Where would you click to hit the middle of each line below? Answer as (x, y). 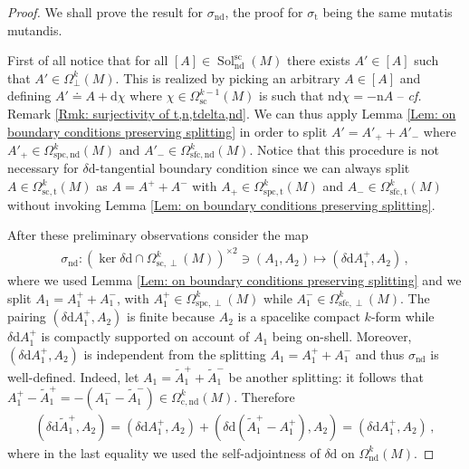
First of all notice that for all (88, 60)
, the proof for (264, 12)
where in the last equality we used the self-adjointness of (164, 452)
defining (29, 96)
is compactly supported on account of (145, 336)
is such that (292, 96)
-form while (402, 316)
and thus (380, 354)
